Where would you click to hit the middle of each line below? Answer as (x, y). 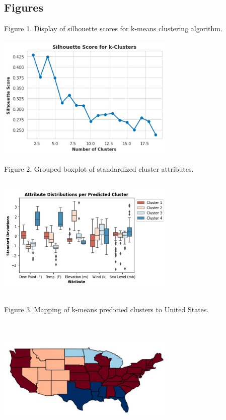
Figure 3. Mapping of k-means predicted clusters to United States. (106, 309)
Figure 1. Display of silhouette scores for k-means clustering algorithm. (113, 28)
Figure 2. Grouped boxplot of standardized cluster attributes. (99, 169)
